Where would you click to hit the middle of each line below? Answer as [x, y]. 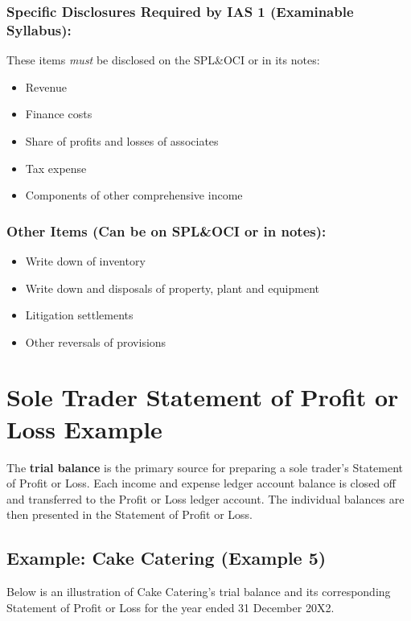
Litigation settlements [79, 315]
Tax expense [56, 168]
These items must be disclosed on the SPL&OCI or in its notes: [163, 60]
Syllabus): [39, 29]
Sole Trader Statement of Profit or [203, 397]
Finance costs [59, 114]
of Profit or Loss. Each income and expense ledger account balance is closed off [201, 483]
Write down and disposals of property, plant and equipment [172, 288]
